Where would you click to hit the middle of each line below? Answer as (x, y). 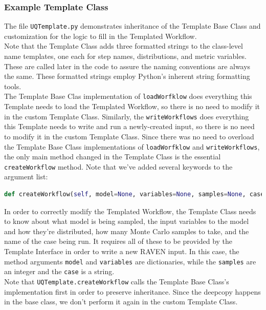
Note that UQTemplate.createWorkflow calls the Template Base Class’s (117, 281)
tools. (13, 86)
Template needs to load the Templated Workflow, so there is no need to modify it (132, 106)
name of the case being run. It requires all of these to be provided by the (118, 241)
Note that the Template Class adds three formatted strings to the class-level (124, 46)
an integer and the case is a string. (59, 271)
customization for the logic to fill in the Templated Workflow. (101, 36)
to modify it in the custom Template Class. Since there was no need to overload (129, 136)
